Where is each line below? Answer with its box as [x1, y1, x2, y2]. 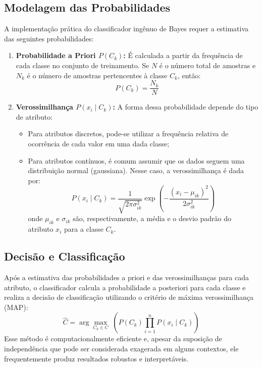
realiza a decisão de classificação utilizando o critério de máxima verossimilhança [4, 292, 253, 302]
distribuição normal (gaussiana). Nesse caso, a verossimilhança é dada [28, 165, 244, 176]
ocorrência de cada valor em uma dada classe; [28, 138, 170, 149]
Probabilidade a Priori [16, 50, 96, 61]
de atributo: [16, 111, 53, 122]
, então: [177, 70, 201, 80]
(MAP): [4, 301, 28, 312]
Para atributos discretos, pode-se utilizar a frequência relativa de [28, 128, 229, 139]
